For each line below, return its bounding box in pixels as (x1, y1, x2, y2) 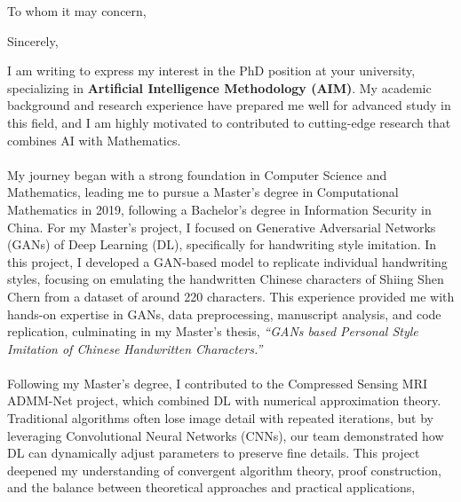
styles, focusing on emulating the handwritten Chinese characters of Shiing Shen (7, 270, 444, 288)
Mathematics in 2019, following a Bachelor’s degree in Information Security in (7, 200, 432, 218)
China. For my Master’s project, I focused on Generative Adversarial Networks (7, 217, 436, 236)
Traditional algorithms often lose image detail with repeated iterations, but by (7, 409, 433, 427)
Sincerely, (7, 31, 59, 50)
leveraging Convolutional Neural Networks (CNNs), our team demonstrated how (7, 426, 444, 444)
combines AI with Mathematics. (7, 130, 181, 149)
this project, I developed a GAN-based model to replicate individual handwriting (7, 252, 448, 271)
